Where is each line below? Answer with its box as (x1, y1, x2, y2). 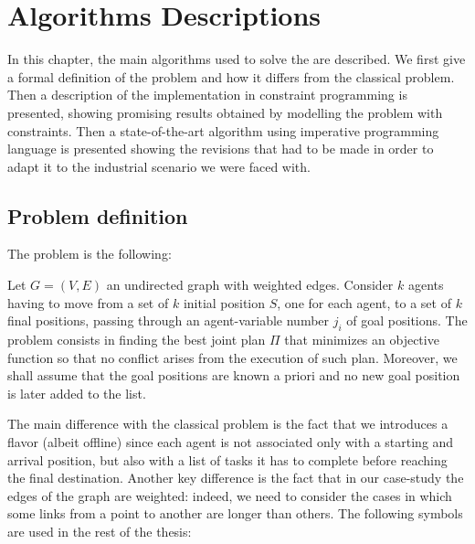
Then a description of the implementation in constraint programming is (7, 85, 407, 104)
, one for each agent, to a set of (277, 293, 451, 312)
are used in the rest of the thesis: (7, 522, 192, 540)
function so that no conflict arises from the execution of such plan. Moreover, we (7, 347, 458, 367)
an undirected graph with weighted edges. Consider (106, 275, 394, 294)
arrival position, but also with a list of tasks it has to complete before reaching (7, 450, 448, 469)
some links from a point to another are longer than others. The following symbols (7, 504, 463, 523)
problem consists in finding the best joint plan (7, 330, 266, 349)
